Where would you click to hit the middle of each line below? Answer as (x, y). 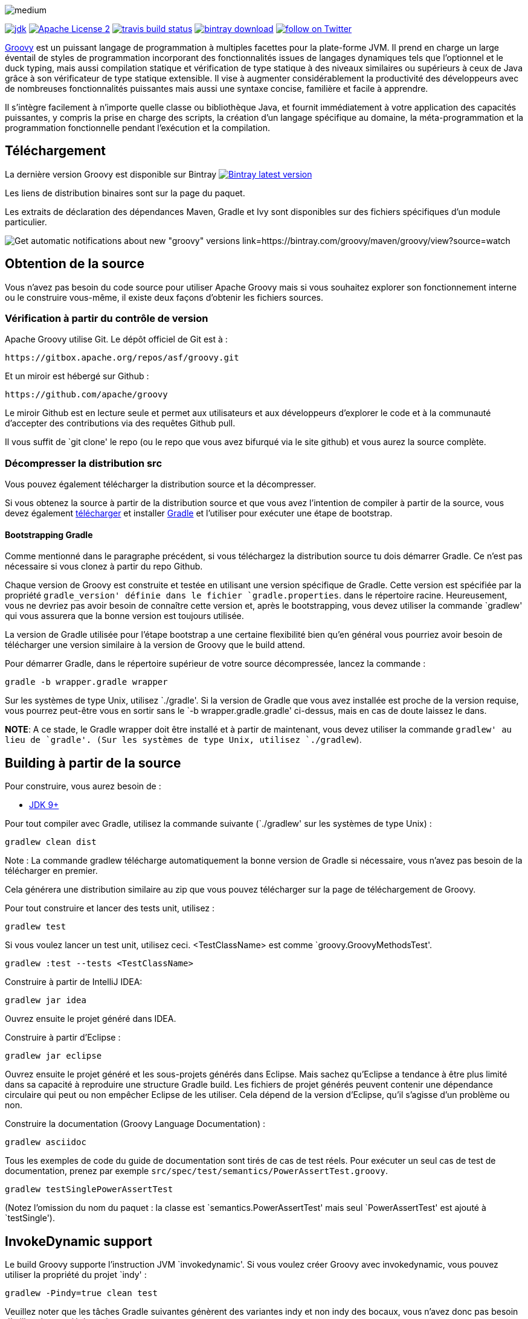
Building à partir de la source (93, 763)
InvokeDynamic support (79, 1241)
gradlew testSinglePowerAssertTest (89, 1189)
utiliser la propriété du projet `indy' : (76, 1275)
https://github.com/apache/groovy (86, 395)
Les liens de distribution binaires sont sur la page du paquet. (125, 193)
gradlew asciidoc (46, 1142)
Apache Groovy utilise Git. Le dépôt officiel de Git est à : (116, 339)
